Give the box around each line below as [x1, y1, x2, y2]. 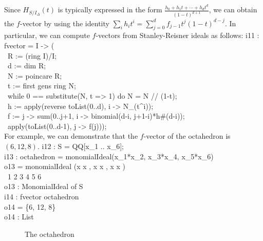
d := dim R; [7, 60, 46, 71]
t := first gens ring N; [7, 80, 76, 91]
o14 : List [4, 211, 34, 222]
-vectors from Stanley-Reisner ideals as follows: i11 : [96, 30, 259, 41]
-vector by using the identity [20, 17, 109, 28]
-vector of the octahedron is [143, 131, 231, 141]
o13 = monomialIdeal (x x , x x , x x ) [4, 161, 126, 172]
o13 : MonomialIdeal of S [4, 181, 83, 192]
